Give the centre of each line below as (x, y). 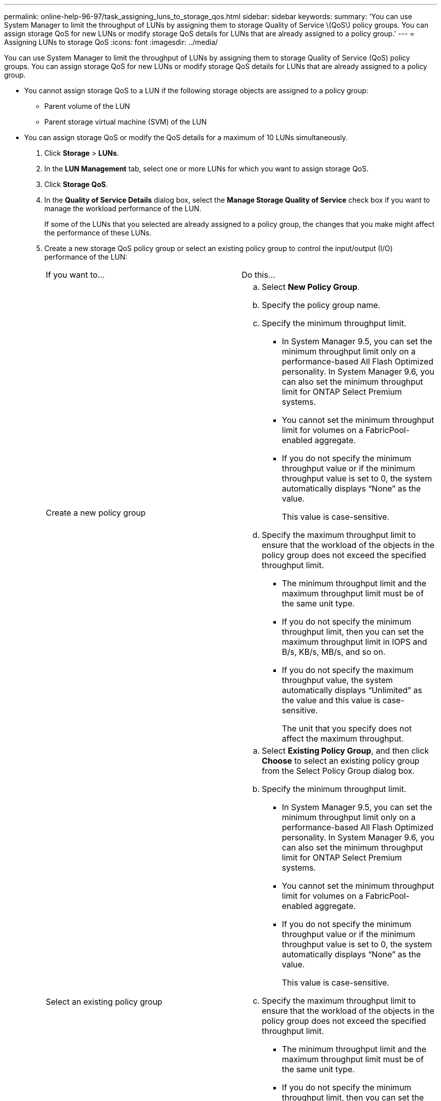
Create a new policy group (96, 513)
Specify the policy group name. (321, 305)
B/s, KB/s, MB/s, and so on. (334, 652)
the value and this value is (331, 700)
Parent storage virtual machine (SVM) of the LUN (126, 122)
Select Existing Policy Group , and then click (345, 751)
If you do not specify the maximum (348, 670)
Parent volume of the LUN (87, 106)
